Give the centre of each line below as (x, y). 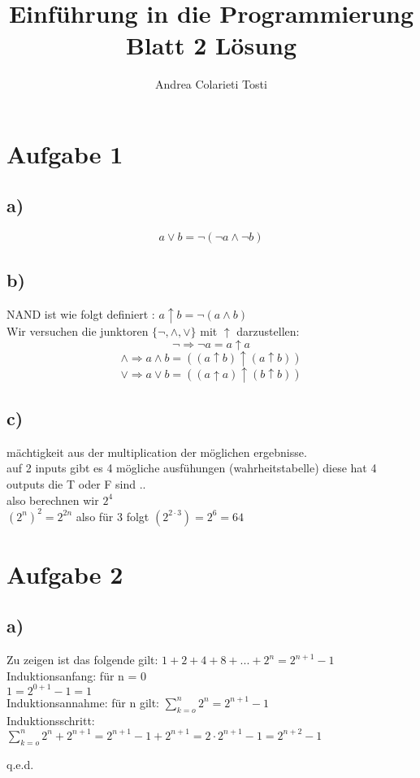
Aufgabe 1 (65, 153)
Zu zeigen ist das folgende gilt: (82, 660)
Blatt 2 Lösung (211, 45)
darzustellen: (268, 331)
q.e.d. (20, 764)
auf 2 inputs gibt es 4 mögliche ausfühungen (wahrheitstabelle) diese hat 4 (192, 468)
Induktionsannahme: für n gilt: (83, 702)
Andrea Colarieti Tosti (211, 84)
